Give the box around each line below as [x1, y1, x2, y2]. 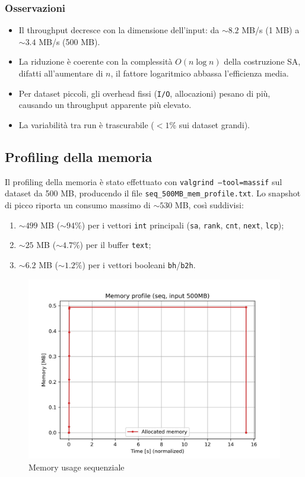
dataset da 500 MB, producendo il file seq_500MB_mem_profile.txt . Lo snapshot [5, 187, 301, 199]
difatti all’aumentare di [18, 67, 103, 79]
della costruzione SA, [224, 55, 301, 68]
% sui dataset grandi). [169, 118, 250, 131]
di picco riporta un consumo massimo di [5, 198, 151, 211]
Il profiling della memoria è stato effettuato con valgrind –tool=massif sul [5, 175, 282, 187]
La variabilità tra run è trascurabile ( [18, 118, 154, 131]
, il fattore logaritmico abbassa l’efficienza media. [110, 67, 289, 79]
